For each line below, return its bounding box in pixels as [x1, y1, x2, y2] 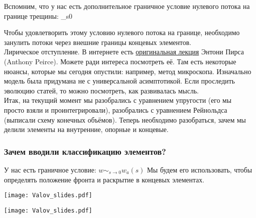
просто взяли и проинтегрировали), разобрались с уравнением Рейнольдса [4, 104, 227, 115]
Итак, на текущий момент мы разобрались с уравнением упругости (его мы [4, 95, 232, 105]
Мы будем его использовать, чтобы [146, 164, 252, 174]
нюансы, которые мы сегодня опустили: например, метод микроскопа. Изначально [4, 66, 252, 76]
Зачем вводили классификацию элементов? [4, 145, 166, 157]
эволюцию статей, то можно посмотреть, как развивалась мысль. [4, 85, 199, 95]
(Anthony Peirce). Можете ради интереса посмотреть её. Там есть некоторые [4, 56, 236, 66]
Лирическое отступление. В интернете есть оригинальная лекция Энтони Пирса [4, 46, 244, 57]
